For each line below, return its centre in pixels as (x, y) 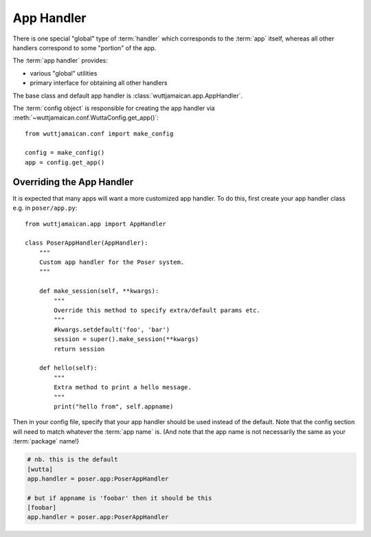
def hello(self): (68, 368)
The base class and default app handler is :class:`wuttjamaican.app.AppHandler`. (128, 96)
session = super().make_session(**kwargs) (126, 339)
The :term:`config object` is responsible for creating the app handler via (114, 108)
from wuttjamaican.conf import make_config (99, 133)
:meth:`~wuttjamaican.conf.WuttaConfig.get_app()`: (86, 118)
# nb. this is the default (72, 460)
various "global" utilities (64, 73)
